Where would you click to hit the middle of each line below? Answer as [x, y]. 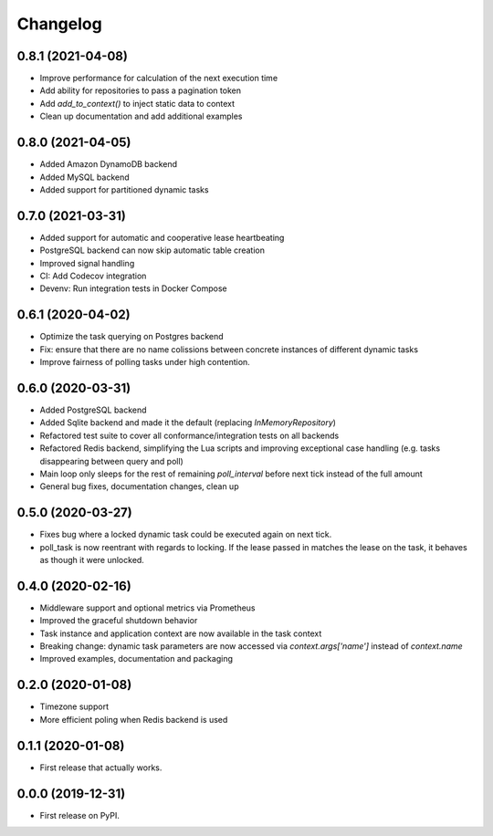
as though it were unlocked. [92, 560]
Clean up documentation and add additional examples [141, 116]
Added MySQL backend [84, 177]
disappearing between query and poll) [112, 461]
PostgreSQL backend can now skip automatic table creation [152, 250]
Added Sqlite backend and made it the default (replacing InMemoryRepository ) [188, 423]
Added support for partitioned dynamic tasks [124, 189]
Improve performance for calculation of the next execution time [159, 78]
